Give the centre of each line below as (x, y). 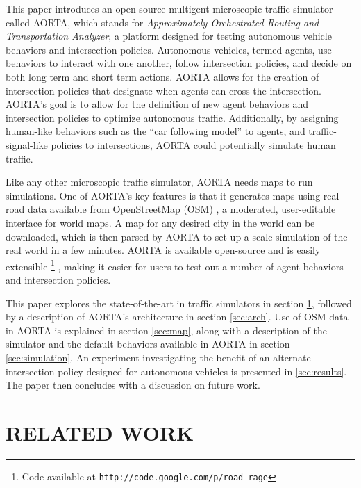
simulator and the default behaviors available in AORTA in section (148, 344)
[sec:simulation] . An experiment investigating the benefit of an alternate (158, 357)
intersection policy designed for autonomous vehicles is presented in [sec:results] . (176, 371)
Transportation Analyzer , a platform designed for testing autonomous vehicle (169, 36)
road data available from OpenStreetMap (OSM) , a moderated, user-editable (171, 209)
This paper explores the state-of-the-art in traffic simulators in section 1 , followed (179, 303)
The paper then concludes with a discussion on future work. (133, 385)
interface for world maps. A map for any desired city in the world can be (160, 222)
